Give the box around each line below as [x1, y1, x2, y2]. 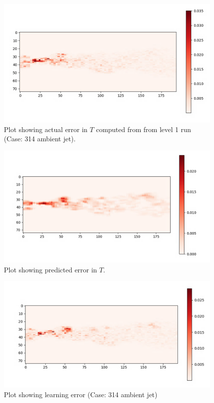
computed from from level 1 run [96, 124, 191, 134]
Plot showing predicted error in [4, 264, 97, 274]
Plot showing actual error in [4, 124, 88, 134]
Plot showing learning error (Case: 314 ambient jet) [4, 389, 158, 399]
